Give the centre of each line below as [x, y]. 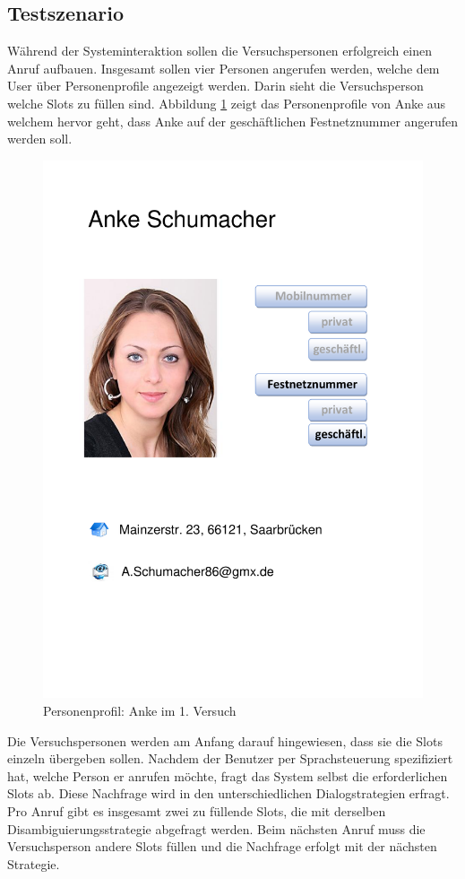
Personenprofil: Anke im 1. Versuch [140, 711]
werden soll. [40, 139]
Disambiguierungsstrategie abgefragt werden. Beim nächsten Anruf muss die [216, 828]
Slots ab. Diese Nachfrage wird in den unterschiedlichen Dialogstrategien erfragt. [228, 793]
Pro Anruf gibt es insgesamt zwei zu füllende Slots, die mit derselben [197, 811]
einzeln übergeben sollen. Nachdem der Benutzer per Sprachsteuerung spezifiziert [230, 758]
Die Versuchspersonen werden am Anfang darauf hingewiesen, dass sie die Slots [225, 740]
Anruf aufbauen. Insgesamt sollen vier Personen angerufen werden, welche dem [224, 68]
